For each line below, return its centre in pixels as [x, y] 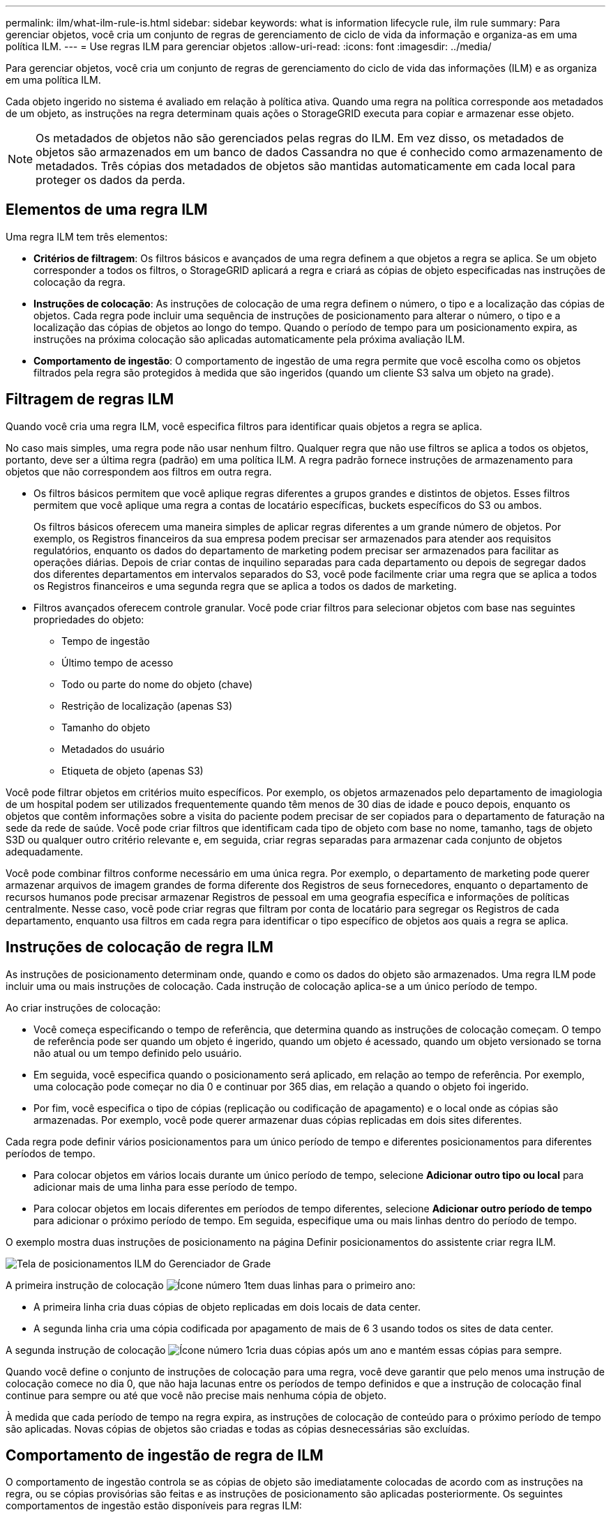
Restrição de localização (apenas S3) [147, 706]
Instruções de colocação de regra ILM [139, 947]
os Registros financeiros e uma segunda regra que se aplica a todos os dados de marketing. [245, 586]
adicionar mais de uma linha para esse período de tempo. [165, 1187]
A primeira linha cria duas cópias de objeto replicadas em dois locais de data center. [227, 1306]
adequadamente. [45, 851]
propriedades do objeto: [89, 619]
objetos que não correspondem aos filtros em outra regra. [139, 471]
